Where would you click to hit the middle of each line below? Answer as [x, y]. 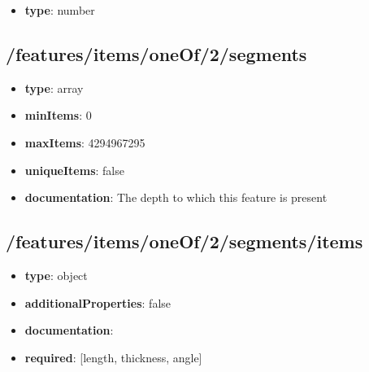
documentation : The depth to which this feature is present [176, 197]
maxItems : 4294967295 [85, 142]
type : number [60, 10]
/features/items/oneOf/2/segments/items [184, 241]
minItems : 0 [58, 115]
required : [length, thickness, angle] [113, 357]
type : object [56, 275]
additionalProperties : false [98, 302]
